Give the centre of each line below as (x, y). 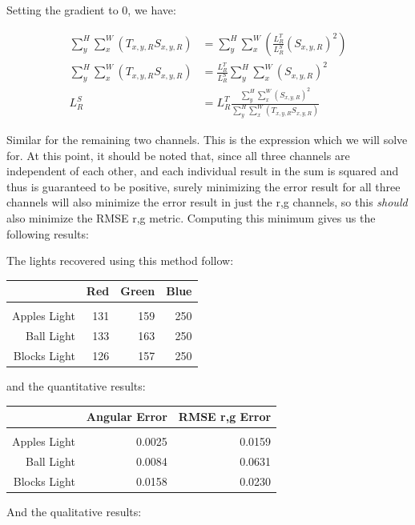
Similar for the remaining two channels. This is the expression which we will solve (207, 140)
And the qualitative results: (74, 512)
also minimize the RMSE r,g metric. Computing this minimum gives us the (191, 218)
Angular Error (127, 417)
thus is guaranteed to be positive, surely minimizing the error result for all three (203, 186)
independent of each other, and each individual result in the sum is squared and (203, 171)
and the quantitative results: (76, 386)
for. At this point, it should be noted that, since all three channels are (178, 155)
